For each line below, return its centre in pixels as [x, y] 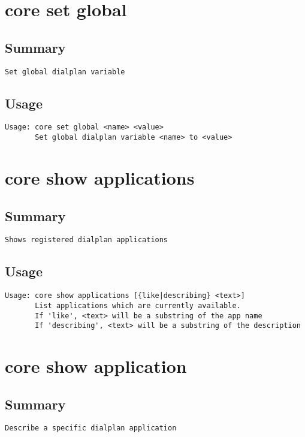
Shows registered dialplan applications [87, 240]
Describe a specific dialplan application [91, 428]
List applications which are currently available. [138, 305]
